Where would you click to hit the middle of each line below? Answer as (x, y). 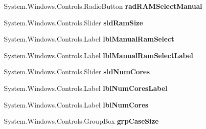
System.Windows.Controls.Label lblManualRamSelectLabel (99, 55)
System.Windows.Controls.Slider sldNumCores (77, 72)
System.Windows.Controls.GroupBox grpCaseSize (81, 121)
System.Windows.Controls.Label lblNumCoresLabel (86, 88)
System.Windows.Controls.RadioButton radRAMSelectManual (103, 6)
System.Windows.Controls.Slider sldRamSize (74, 22)
